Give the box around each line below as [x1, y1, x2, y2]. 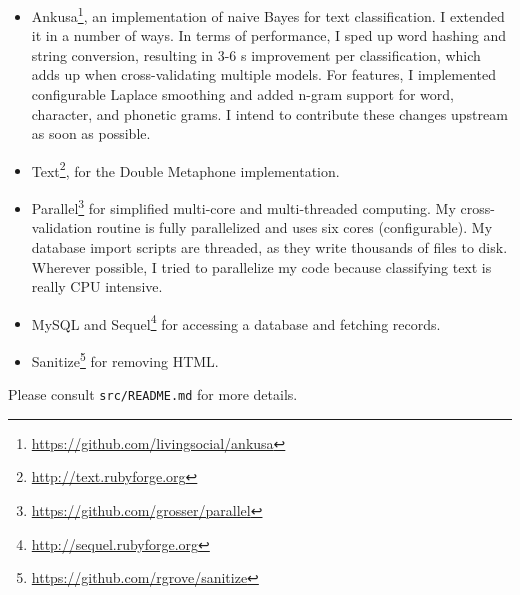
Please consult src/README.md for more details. [8, 384, 298, 405]
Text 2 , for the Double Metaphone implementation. [31, 157, 340, 181]
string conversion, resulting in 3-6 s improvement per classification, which [31, 44, 481, 65]
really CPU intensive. [31, 276, 163, 297]
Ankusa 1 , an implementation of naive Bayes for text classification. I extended [31, 3, 505, 26]
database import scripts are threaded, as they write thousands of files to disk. [31, 236, 508, 257]
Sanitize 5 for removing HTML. [31, 347, 219, 371]
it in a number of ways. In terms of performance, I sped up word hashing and [31, 25, 506, 46]
